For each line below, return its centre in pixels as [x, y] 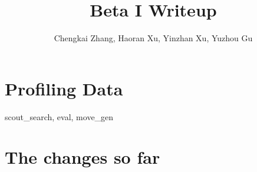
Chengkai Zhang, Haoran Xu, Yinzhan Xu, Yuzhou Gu [153, 38]
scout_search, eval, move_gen [59, 116]
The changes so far [83, 157]
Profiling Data [64, 88]
